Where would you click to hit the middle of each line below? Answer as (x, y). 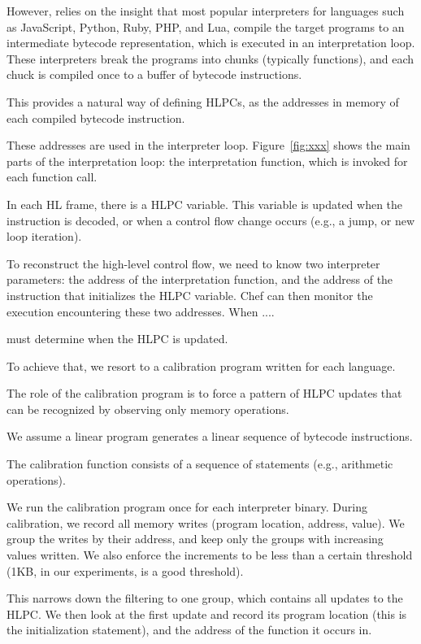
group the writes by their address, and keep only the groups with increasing (195, 539)
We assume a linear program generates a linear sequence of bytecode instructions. (210, 436)
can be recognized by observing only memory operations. (148, 409)
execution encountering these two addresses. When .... (141, 311)
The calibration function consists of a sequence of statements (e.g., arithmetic (200, 464)
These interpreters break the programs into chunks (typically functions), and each (210, 58)
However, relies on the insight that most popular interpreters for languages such (206, 11)
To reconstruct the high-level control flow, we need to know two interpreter (193, 263)
